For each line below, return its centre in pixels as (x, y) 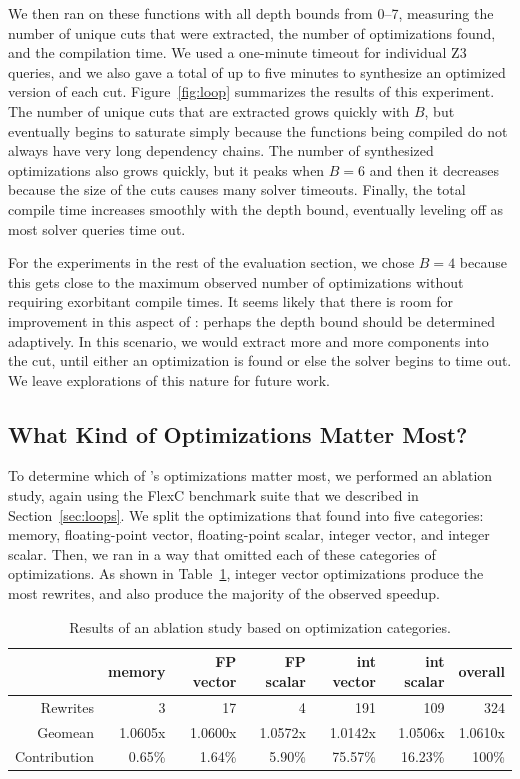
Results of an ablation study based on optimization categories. (260, 626)
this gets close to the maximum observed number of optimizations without (236, 281)
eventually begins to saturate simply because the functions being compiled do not (258, 130)
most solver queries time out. (97, 228)
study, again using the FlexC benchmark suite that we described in (213, 495)
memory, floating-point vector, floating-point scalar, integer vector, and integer (249, 534)
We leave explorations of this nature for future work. (169, 379)
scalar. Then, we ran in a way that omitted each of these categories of (222, 553)
